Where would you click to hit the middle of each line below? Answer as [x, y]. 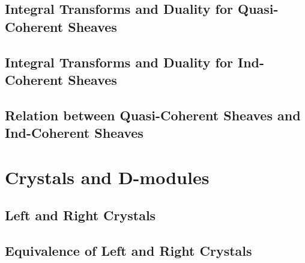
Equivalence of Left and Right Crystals [128, 251]
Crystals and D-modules [107, 177]
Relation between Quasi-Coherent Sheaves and [153, 115]
